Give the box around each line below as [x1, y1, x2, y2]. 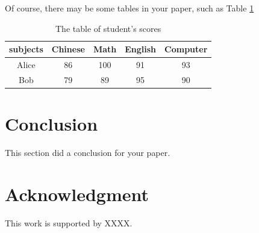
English [125, 43, 157, 55]
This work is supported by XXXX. [5, 216, 133, 229]
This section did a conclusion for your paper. [5, 146, 170, 159]
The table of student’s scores [55, 22, 161, 34]
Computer [164, 43, 208, 55]
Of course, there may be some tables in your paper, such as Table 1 [5, 2, 254, 14]
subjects [9, 43, 43, 55]
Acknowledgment [5, 181, 149, 206]
